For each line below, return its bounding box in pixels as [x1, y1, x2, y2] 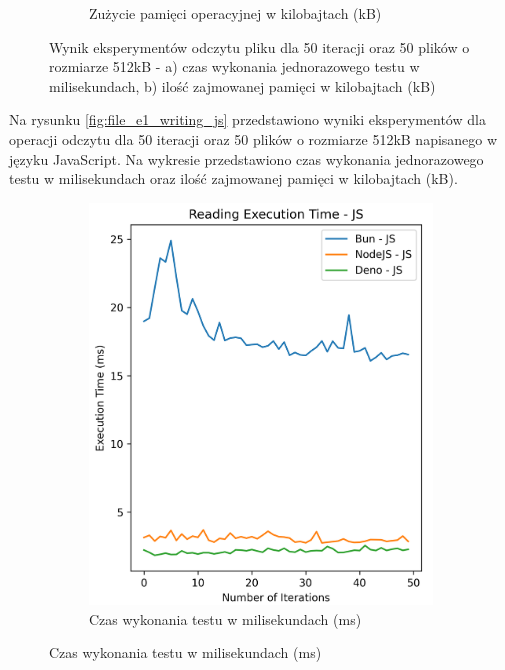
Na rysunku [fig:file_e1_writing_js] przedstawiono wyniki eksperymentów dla [9, 109, 486, 130]
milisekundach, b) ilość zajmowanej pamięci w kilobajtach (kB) [49, 75, 436, 96]
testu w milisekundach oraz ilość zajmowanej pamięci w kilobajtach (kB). [9, 168, 458, 189]
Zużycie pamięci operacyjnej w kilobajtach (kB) [89, 3, 382, 23]
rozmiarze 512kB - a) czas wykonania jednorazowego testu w [49, 56, 420, 77]
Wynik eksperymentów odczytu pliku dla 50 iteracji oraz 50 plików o [49, 36, 470, 57]
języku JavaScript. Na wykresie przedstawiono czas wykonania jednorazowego [9, 148, 484, 169]
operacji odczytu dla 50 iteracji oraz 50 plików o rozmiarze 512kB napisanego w [9, 128, 498, 149]
